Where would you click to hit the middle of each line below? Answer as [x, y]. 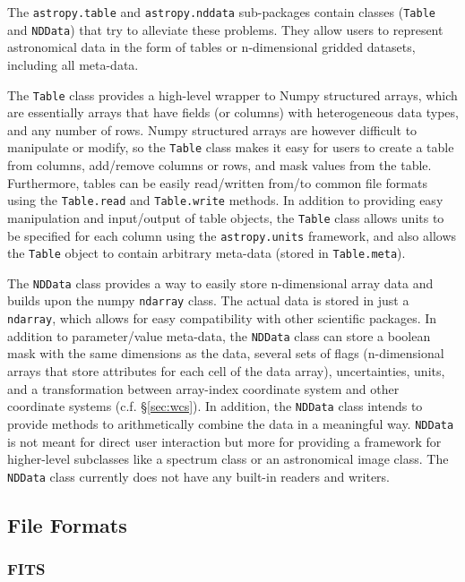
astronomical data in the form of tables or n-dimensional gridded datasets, [211, 47]
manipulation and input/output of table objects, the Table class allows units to [226, 217]
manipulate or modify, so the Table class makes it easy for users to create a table [231, 147]
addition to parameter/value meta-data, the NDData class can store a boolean [219, 335]
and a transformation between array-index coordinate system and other [203, 388]
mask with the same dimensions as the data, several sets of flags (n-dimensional [226, 353]
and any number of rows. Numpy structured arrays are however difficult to [212, 129]
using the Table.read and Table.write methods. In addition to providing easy [225, 200]
